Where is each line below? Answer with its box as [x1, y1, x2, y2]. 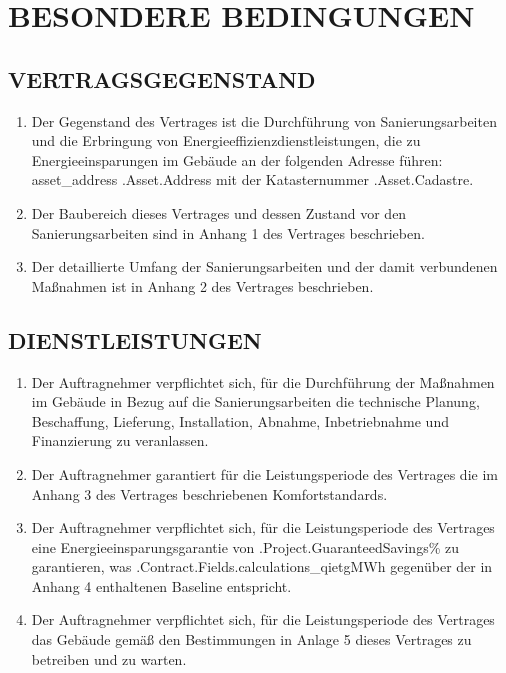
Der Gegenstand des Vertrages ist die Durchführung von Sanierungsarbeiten [31, 110, 497, 131]
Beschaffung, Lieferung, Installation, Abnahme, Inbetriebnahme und [31, 410, 449, 431]
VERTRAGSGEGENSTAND [8, 63, 316, 94]
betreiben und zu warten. [31, 648, 187, 669]
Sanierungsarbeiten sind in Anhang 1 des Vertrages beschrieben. [31, 222, 425, 243]
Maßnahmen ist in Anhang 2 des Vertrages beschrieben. [31, 275, 374, 296]
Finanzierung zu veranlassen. [31, 430, 209, 451]
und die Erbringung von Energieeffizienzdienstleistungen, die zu [31, 130, 421, 151]
